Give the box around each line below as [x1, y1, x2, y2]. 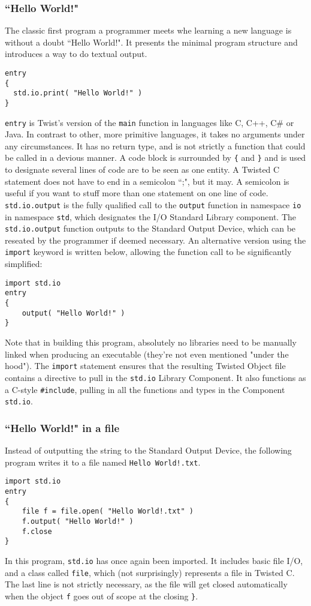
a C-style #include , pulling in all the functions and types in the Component [5, 383, 285, 395]
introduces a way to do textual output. [5, 47, 147, 60]
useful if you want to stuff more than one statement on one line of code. [5, 187, 268, 199]
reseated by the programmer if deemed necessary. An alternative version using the [5, 233, 306, 246]
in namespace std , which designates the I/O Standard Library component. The [5, 210, 296, 223]
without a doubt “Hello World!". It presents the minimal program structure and [5, 35, 298, 48]
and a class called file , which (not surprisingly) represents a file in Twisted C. [5, 566, 295, 578]
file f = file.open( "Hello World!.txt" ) [22, 507, 194, 516]
